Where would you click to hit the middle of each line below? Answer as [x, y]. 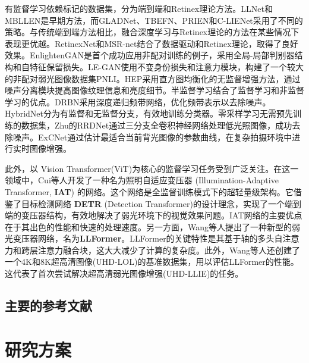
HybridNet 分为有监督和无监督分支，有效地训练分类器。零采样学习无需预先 [149, 113]
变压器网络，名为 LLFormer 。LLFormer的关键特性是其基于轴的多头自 [148, 238]
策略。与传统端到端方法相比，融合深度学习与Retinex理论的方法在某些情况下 [152, 32]
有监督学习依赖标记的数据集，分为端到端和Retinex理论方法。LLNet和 [139, 8]
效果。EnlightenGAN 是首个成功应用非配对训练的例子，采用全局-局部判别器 [150, 55]
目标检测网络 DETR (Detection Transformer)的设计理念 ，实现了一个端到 [161, 203]
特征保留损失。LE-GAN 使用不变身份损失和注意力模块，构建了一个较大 [166, 66]
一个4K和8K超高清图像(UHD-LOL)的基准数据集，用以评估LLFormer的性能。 [152, 262]
